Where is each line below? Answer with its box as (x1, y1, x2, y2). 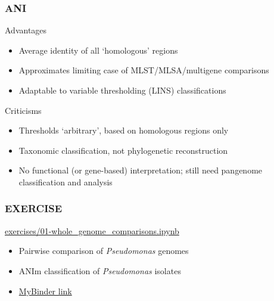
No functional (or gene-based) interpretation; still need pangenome (18, 164, 263, 176)
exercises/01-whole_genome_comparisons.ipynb (5, 224, 179, 237)
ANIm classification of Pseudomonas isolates (18, 264, 181, 277)
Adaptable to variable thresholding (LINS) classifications (18, 84, 226, 96)
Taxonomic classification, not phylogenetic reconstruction (18, 144, 228, 156)
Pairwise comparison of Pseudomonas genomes (18, 244, 189, 257)
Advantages (5, 24, 47, 36)
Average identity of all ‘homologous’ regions (18, 44, 178, 56)
